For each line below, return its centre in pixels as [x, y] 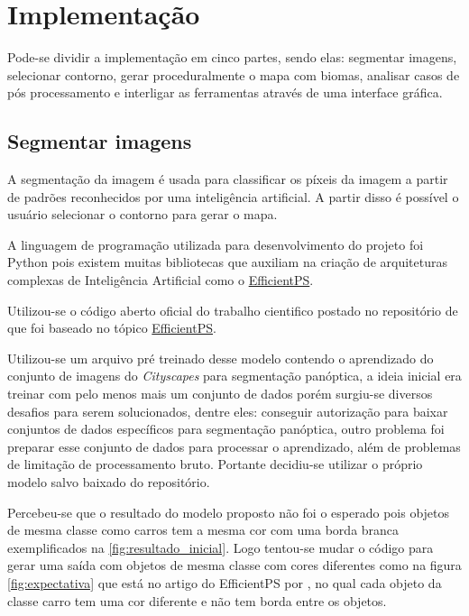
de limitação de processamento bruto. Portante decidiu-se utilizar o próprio [215, 464]
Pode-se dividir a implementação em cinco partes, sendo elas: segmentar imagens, [232, 57]
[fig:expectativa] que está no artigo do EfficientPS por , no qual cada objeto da [225, 582]
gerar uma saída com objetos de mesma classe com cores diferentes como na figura [234, 565]
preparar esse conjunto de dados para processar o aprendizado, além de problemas [234, 446]
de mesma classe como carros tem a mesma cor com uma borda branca [203, 530]
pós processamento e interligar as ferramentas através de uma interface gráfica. [225, 92]
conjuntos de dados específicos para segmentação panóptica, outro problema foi [226, 429]
